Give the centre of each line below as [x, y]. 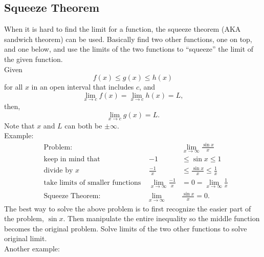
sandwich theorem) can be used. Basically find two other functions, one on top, [128, 39]
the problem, [24, 218]
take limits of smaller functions [92, 183]
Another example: [32, 249]
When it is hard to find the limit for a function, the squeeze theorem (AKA [123, 29]
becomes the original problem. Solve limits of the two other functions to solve [126, 228]
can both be [83, 125]
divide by [58, 171]
